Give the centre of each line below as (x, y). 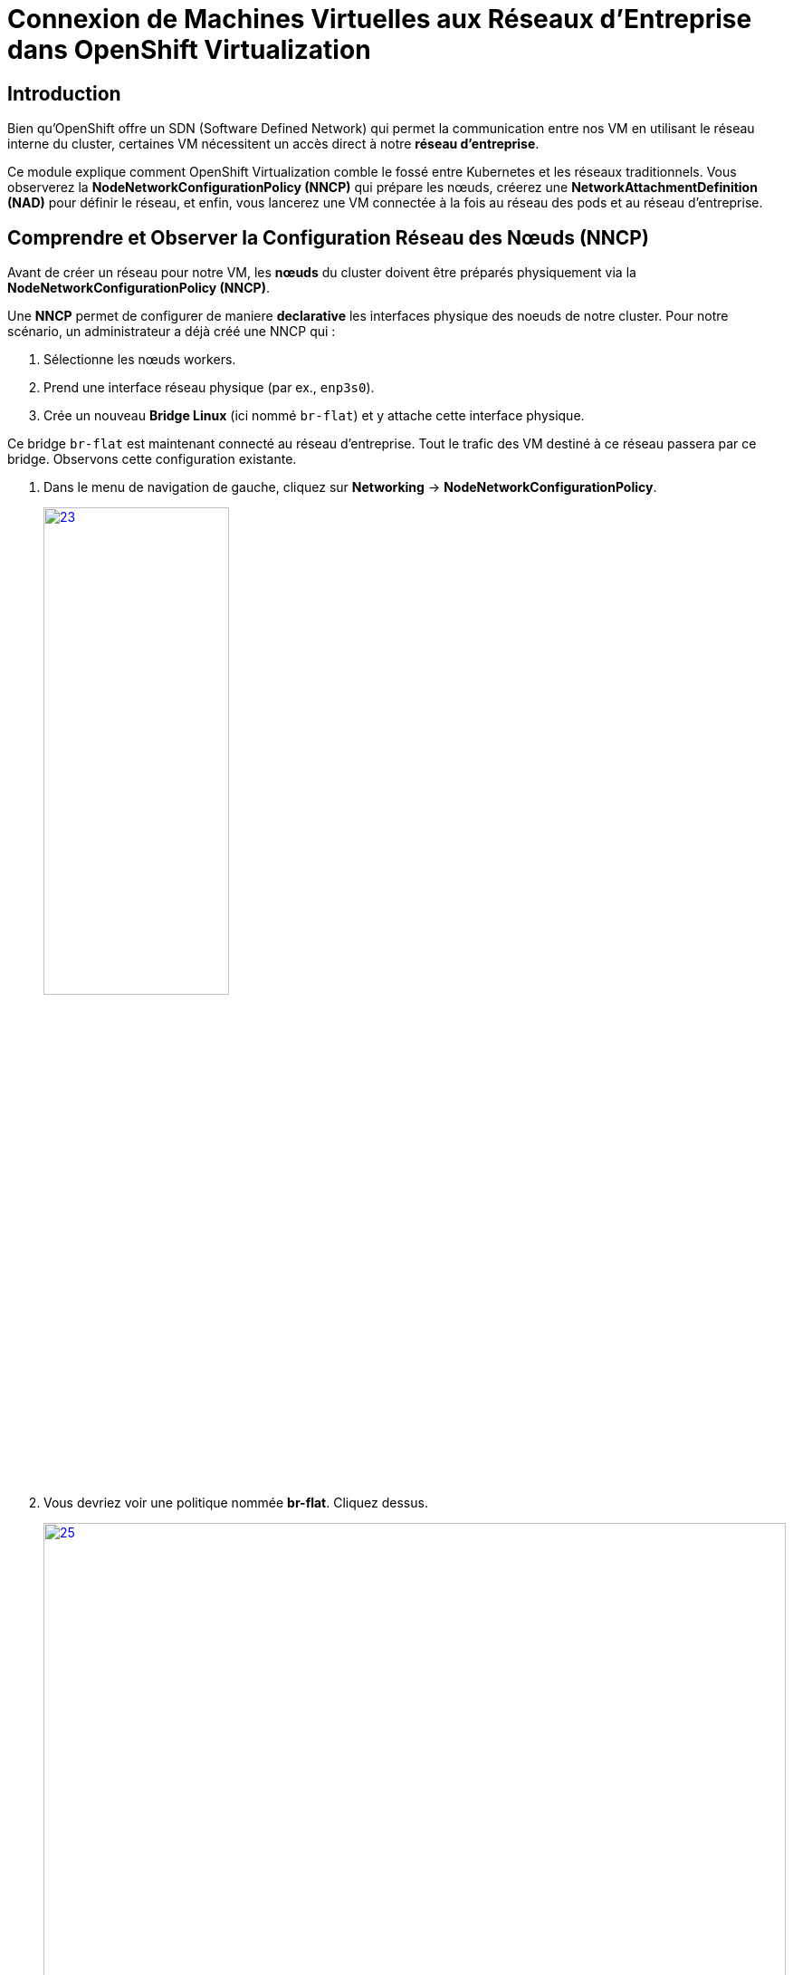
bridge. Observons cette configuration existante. (152, 459)
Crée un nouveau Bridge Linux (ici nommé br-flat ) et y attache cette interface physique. (314, 416)
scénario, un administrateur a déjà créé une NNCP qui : (172, 332)
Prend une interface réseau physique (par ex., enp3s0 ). (209, 388)
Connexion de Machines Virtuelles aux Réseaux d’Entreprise (380, 19)
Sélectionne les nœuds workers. (140, 360)
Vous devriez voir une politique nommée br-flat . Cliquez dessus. (236, 1503)
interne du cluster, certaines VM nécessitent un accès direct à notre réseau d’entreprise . (273, 144)
